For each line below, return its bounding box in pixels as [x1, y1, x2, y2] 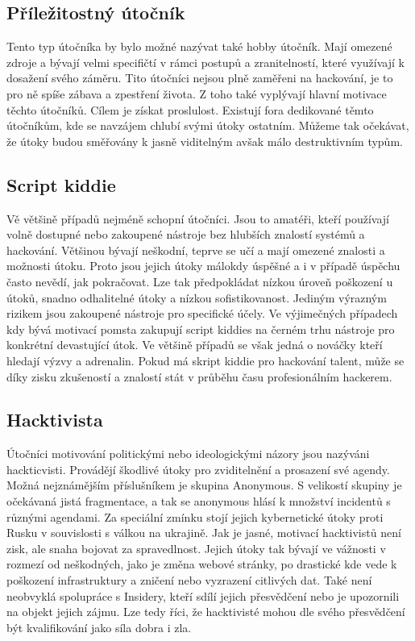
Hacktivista [6, 407, 103, 432]
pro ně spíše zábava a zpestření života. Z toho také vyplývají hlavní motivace [6, 85, 387, 102]
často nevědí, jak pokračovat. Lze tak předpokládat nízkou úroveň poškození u [6, 273, 393, 289]
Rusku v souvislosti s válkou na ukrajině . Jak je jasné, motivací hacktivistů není [6, 524, 401, 541]
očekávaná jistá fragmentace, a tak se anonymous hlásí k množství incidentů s [6, 493, 391, 510]
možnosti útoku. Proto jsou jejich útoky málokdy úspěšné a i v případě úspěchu [6, 257, 400, 274]
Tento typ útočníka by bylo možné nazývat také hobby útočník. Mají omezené [6, 38, 392, 55]
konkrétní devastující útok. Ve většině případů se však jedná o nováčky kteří [6, 336, 383, 353]
